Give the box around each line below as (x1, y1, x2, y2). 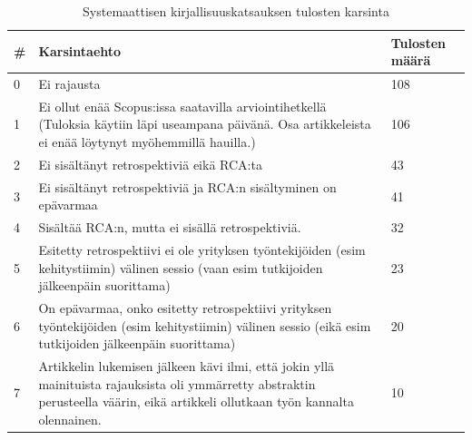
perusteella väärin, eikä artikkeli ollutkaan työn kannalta (38, 392, 354, 411)
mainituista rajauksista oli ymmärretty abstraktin (38, 374, 316, 393)
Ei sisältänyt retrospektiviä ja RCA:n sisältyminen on (38, 177, 337, 196)
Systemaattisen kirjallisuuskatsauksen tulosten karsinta (83, 2, 389, 20)
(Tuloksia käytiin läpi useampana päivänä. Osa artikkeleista (38, 114, 371, 133)
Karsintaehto (38, 42, 122, 61)
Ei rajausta (38, 74, 101, 93)
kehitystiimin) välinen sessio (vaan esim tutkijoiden (38, 258, 323, 277)
